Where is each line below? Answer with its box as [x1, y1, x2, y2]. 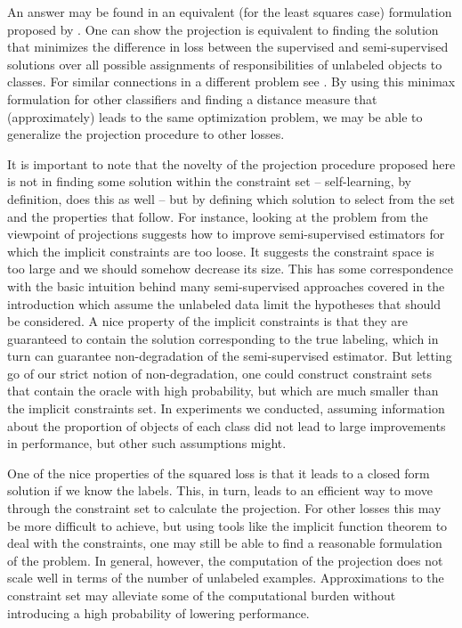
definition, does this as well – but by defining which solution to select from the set [7, 189, 455, 208]
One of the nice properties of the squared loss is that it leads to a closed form [7, 463, 430, 482]
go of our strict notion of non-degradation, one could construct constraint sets [7, 363, 432, 382]
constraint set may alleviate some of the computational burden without [7, 586, 396, 604]
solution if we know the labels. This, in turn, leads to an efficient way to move [7, 481, 433, 500]
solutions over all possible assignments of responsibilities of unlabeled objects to [7, 54, 442, 73]
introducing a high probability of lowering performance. [7, 603, 310, 622]
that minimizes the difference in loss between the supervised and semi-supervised [7, 37, 449, 56]
